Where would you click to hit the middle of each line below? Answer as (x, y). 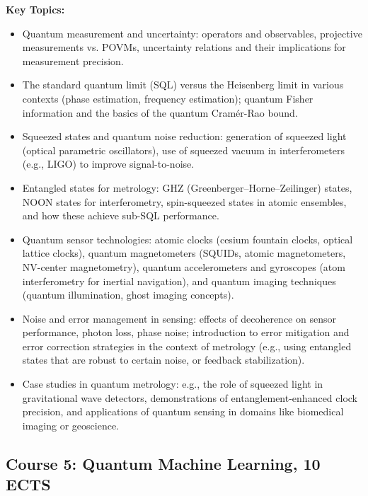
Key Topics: (35, 9)
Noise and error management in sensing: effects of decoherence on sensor (179, 318)
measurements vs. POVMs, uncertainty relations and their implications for (184, 47)
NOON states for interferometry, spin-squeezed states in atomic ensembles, (184, 201)
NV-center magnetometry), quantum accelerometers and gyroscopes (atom (184, 266)
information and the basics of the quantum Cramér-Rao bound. (160, 112)
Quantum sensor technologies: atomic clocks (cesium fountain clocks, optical (188, 239)
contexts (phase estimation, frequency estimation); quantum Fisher (168, 98)
